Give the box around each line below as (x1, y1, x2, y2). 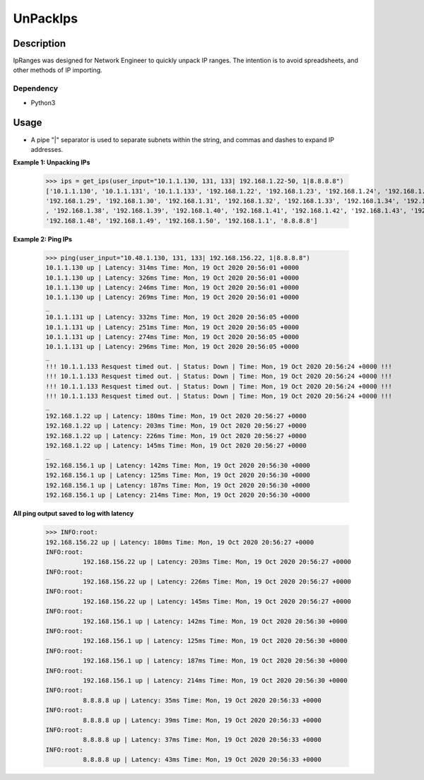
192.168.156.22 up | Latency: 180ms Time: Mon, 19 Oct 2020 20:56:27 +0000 (45, 538, 314, 546)
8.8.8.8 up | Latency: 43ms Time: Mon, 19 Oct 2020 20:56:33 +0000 (82, 756, 322, 764)
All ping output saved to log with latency (13, 509, 134, 518)
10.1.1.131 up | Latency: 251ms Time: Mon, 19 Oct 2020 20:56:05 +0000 (45, 323, 300, 331)
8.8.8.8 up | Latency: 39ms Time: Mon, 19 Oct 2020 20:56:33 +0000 (82, 716, 322, 724)
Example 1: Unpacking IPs (13, 158, 90, 167)
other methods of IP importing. (13, 66, 102, 74)
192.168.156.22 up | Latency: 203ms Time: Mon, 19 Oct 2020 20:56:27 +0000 (82, 558, 351, 566)
